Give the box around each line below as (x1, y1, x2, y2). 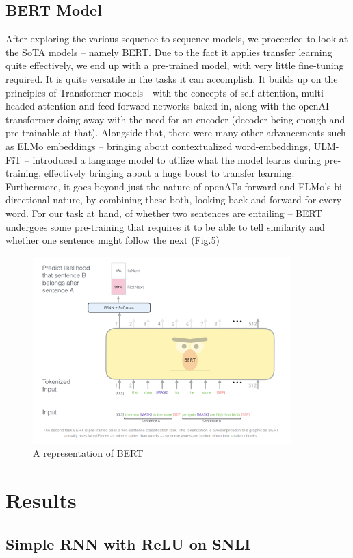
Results (5, 486, 77, 514)
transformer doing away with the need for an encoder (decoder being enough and (5, 112, 345, 126)
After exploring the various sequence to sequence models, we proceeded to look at (5, 31, 348, 46)
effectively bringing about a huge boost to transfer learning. (44, 166, 295, 180)
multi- (301, 85, 327, 99)
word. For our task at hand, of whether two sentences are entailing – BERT (5, 205, 322, 220)
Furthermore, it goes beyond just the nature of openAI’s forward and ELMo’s (5, 179, 331, 193)
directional (5, 192, 50, 207)
